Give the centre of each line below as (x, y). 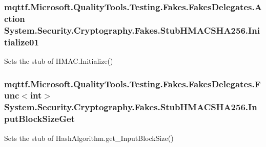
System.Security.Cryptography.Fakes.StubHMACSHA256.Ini (132, 30)
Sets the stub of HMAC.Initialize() (59, 60)
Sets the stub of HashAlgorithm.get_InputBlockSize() (89, 138)
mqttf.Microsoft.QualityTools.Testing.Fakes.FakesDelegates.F (132, 83)
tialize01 (22, 42)
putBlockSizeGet (39, 119)
